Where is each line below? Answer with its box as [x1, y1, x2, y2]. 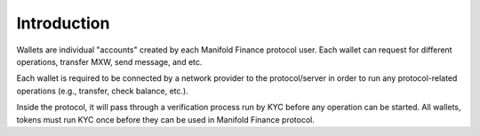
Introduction [16, 13, 110, 33]
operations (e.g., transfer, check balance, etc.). [16, 85, 188, 96]
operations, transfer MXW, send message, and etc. [16, 56, 203, 67]
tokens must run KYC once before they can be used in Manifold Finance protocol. [16, 114, 315, 124]
